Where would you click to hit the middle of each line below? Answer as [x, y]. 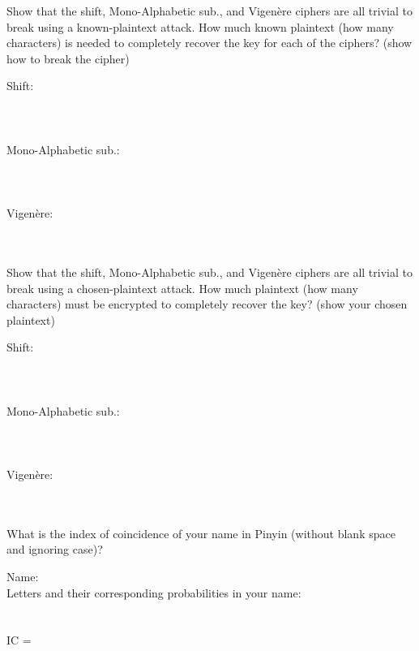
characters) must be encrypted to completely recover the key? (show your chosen [207, 304]
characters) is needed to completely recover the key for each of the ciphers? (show [209, 43]
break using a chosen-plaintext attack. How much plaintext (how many [182, 288]
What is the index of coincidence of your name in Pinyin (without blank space [201, 533]
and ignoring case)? [55, 549]
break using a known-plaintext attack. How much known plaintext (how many [200, 26]
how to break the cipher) [68, 58]
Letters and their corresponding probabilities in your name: [154, 592]
